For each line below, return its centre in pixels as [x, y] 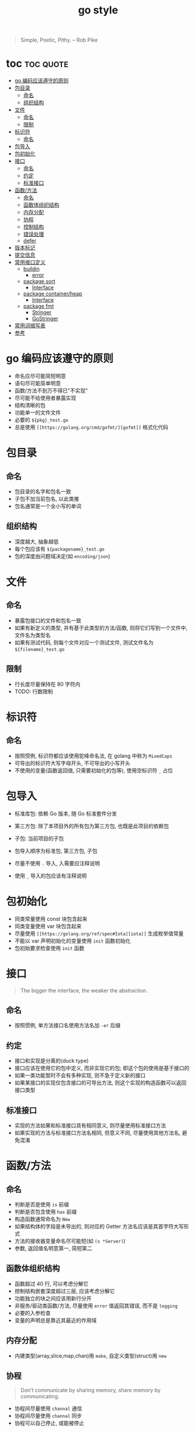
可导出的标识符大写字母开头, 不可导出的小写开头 [72, 763]
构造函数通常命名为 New [42, 1219]
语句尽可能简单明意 [38, 383]
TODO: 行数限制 [34, 691]
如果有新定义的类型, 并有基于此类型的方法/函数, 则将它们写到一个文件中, [101, 628]
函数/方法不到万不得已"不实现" [51, 391]
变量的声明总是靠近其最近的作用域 [55, 1320]
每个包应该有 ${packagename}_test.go [60, 549]
